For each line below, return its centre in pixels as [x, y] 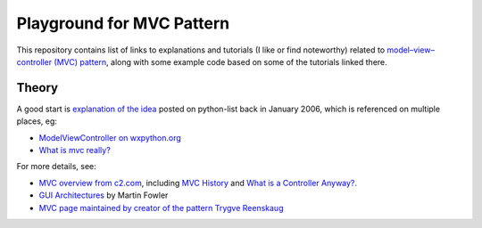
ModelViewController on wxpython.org [110, 137]
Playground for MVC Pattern [123, 23]
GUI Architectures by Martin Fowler [104, 195]
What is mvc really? [75, 151]
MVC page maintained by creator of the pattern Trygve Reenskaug [161, 208]
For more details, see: [57, 167]
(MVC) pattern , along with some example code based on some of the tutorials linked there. [220, 61]
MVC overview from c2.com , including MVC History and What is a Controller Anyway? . [198, 183]
